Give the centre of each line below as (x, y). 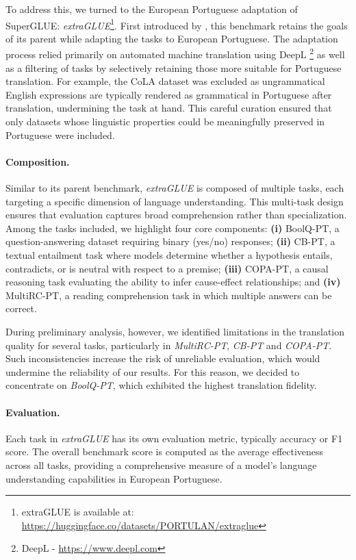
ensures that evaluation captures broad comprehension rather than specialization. (176, 215)
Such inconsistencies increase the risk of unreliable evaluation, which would (163, 358)
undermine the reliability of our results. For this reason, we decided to (153, 371)
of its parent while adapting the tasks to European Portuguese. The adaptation (172, 38)
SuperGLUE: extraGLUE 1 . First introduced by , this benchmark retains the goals (177, 24)
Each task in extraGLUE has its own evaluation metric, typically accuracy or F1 (174, 438)
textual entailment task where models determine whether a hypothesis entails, (169, 255)
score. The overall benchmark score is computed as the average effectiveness (165, 451)
